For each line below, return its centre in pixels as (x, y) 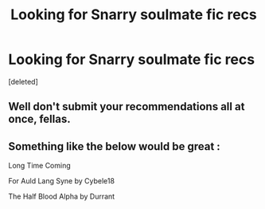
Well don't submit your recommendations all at (127, 106)
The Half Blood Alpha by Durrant (62, 196)
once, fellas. (39, 119)
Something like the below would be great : (114, 146)
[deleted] (23, 81)
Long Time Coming (40, 166)
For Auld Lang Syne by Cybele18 (62, 181)
